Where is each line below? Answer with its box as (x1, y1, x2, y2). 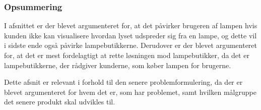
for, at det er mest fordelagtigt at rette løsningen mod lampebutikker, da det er (4, 50, 249, 60)
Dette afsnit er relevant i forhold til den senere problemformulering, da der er (4, 77, 243, 87)
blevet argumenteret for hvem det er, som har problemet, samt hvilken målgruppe (4, 86, 256, 97)
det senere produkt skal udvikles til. (4, 96, 115, 107)
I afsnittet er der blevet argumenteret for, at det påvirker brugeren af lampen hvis (4, 20, 257, 31)
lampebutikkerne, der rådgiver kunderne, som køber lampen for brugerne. (4, 60, 231, 70)
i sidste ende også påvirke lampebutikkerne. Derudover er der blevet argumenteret (4, 40, 257, 50)
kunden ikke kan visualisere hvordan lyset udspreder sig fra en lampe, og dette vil (4, 30, 257, 40)
